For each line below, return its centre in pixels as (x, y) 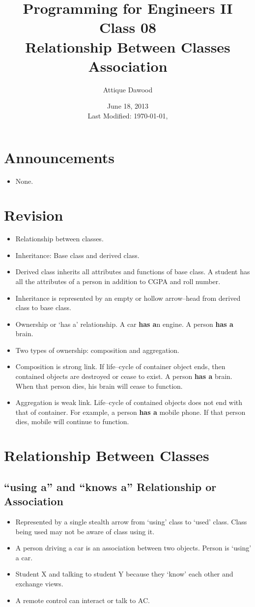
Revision (34, 215)
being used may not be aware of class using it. (85, 531)
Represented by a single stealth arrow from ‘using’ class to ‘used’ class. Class (131, 521)
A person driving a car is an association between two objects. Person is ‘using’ (133, 548)
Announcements (59, 158)
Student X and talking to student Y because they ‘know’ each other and (124, 574)
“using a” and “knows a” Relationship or (110, 486)
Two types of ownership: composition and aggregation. (98, 350)
